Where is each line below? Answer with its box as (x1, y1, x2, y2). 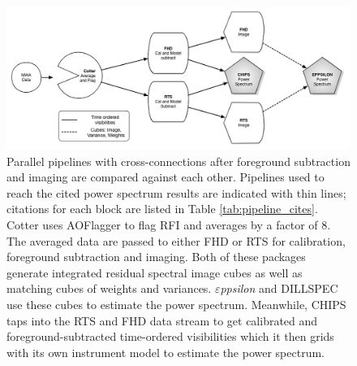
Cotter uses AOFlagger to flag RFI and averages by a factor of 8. (6, 216, 331, 233)
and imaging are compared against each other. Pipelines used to (6, 168, 325, 185)
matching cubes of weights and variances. (6, 280, 212, 297)
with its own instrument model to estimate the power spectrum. (6, 343, 325, 360)
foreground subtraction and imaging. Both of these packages (6, 248, 306, 265)
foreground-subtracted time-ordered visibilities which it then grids (6, 328, 334, 345)
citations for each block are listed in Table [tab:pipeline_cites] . (6, 200, 318, 217)
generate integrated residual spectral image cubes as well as (6, 264, 303, 281)
